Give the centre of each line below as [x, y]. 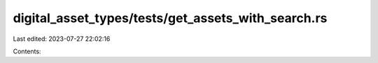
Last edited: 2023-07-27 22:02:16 [62, 39]
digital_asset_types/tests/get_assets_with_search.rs [170, 18]
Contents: [27, 51]
